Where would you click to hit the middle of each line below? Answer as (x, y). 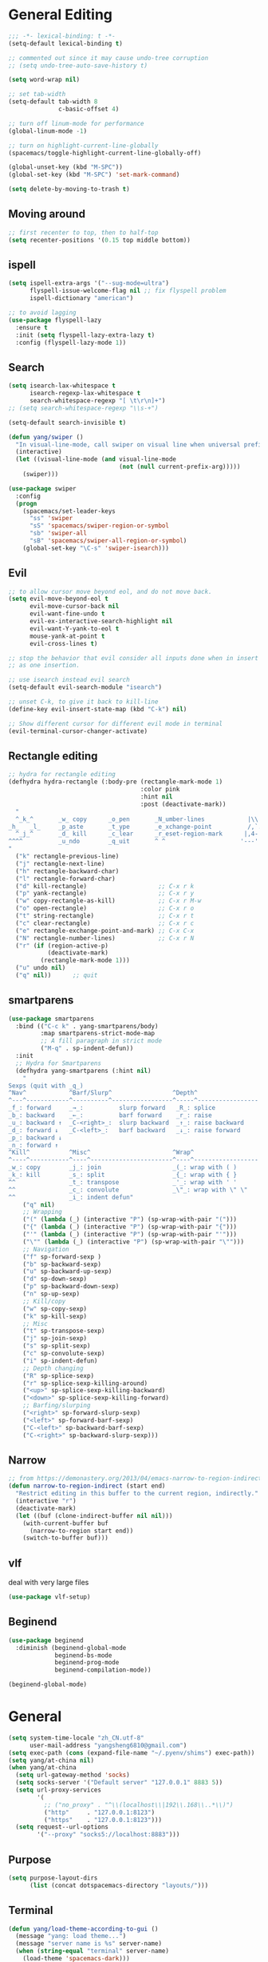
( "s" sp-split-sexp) (57, 1346)
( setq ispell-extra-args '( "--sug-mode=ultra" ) (89, 283)
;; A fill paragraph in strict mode (101, 1041)
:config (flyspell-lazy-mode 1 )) (71, 342)
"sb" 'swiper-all (58, 534)
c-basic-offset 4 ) (89, 110)
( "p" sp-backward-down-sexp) (71, 1287)
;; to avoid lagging (43, 313)
